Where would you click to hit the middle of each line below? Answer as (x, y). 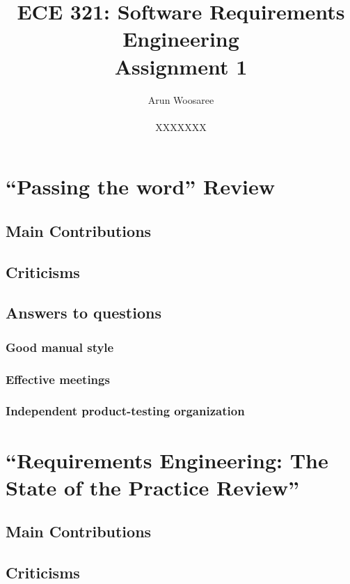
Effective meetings (58, 379)
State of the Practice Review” (152, 487)
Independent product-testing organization (125, 411)
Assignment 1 (181, 66)
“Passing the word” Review (140, 186)
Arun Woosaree (181, 99)
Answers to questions (83, 313)
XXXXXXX (181, 126)
